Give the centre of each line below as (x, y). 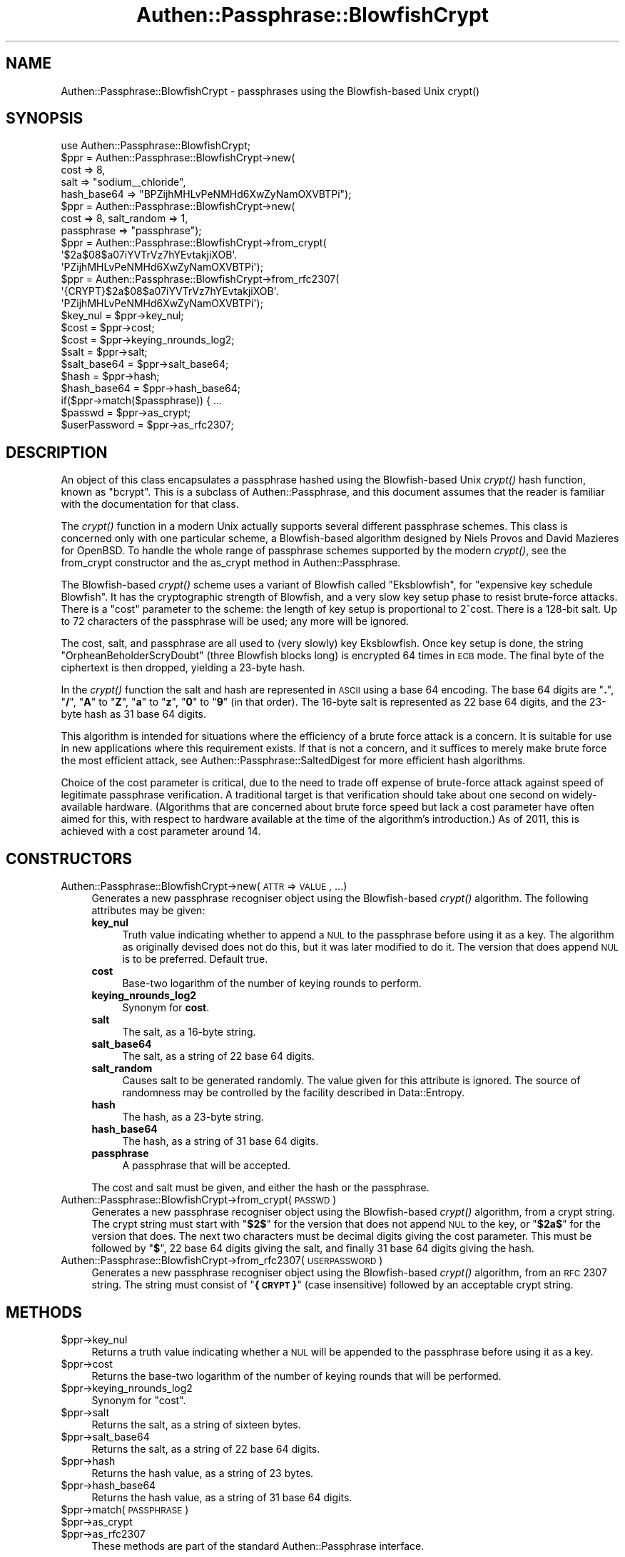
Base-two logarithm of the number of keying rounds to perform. (272, 983)
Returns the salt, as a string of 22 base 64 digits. (206, 1448)
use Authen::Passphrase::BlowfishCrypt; (156, 146)
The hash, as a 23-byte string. (193, 1117)
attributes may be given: (148, 911)
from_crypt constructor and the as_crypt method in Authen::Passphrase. (231, 563)
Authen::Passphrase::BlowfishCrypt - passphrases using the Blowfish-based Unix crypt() (270, 91)
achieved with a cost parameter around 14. (161, 831)
